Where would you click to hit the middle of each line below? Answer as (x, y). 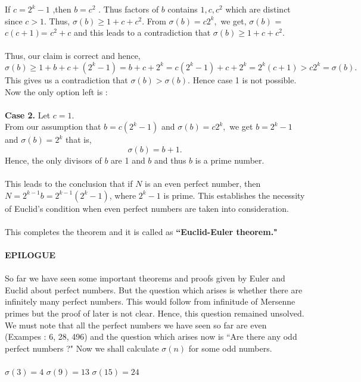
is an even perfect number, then (203, 184)
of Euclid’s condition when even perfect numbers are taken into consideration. (147, 208)
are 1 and (128, 160)
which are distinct (258, 9)
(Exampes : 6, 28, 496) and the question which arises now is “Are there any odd (151, 336)
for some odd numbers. (230, 348)
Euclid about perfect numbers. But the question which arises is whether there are (154, 289)
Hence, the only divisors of (53, 160)
